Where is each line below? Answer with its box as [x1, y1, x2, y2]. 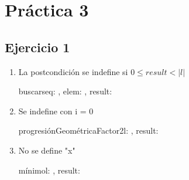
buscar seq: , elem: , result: [18, 85, 112, 97]
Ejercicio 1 [5, 38, 70, 56]
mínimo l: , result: [18, 164, 80, 176]
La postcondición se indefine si [18, 65, 128, 77]
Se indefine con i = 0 [18, 104, 94, 117]
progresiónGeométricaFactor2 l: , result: [18, 124, 159, 137]
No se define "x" [18, 144, 75, 156]
